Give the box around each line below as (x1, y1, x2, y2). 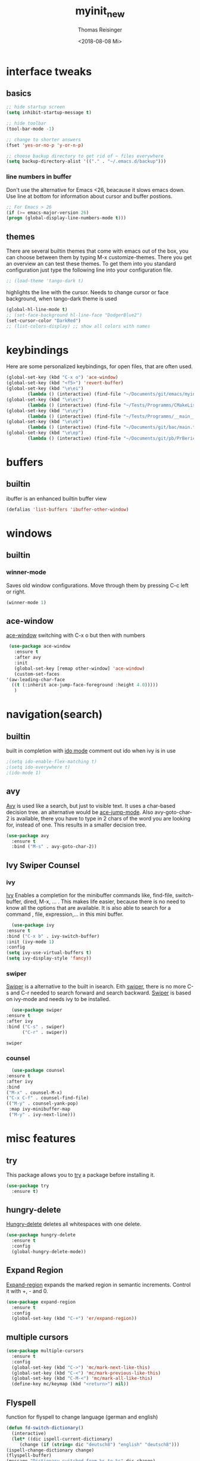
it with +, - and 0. (6, 1287, 49, 1294)
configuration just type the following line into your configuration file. (6, 266, 173, 273)
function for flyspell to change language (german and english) (6, 1413, 158, 1420)
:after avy (14, 654, 42, 661)
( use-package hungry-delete (6, 1232, 76, 1238)
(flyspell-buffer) (6, 1453, 52, 1459)
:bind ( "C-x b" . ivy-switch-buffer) (6, 933, 100, 939)
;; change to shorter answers (6, 136, 82, 142)
